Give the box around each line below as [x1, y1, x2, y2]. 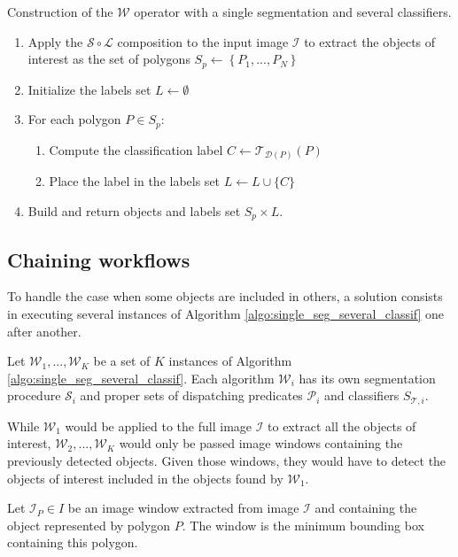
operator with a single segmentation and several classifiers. [134, 3, 452, 20]
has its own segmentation [299, 368, 436, 387]
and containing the [314, 499, 417, 517]
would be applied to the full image [65, 416, 252, 435]
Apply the [27, 32, 83, 50]
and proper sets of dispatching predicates [80, 386, 303, 405]
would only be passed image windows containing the [119, 434, 403, 453]
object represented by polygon [7, 515, 171, 534]
